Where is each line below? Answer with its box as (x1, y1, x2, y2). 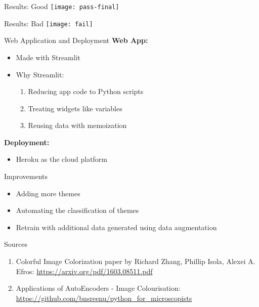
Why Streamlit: (16, 69, 64, 79)
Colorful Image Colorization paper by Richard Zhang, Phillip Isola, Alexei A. (16, 256, 255, 267)
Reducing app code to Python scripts (28, 86, 144, 97)
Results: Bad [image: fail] (4, 18, 93, 28)
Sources (4, 239, 28, 249)
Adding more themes (16, 188, 80, 198)
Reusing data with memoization (28, 120, 127, 130)
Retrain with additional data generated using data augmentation (16, 222, 217, 232)
